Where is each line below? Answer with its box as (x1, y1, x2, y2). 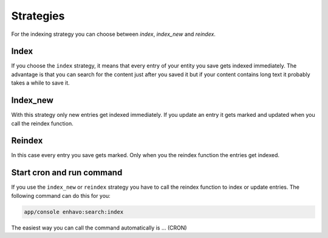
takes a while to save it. (11, 79, 70, 86)
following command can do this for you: (11, 192, 111, 199)
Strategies (11, 9, 65, 23)
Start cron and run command (11, 167, 123, 178)
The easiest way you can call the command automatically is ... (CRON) (11, 224, 188, 231)
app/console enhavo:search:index (24, 208, 124, 215)
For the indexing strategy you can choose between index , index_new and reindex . (11, 30, 216, 38)
